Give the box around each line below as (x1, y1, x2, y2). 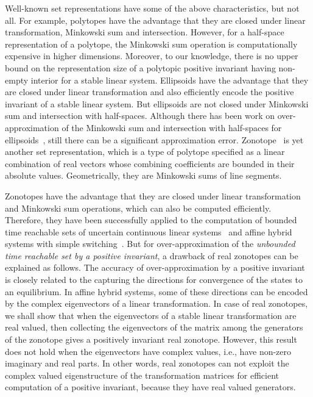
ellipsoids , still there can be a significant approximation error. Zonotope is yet (5, 133, 304, 146)
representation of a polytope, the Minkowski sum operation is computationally (5, 37, 298, 50)
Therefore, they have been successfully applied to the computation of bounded (5, 213, 297, 226)
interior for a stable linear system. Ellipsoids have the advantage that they (30, 73, 309, 86)
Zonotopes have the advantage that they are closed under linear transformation (5, 189, 301, 202)
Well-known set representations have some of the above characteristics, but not (5, 2, 300, 14)
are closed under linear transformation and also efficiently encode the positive (5, 85, 294, 98)
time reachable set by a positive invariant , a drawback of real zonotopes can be (5, 249, 298, 262)
